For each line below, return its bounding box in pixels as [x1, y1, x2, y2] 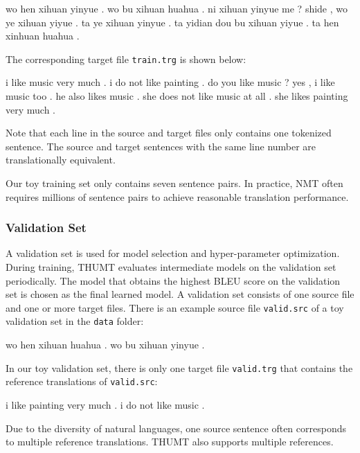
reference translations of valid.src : [6, 374, 158, 389]
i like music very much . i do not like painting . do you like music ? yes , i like [6, 75, 335, 89]
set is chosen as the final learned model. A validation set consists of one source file [6, 287, 354, 301]
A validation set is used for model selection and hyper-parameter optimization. [6, 246, 340, 260]
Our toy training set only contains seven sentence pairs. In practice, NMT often [6, 176, 343, 190]
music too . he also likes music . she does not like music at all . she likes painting [6, 89, 348, 103]
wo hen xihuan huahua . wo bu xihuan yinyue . [6, 337, 205, 352]
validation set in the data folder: [6, 314, 144, 328]
